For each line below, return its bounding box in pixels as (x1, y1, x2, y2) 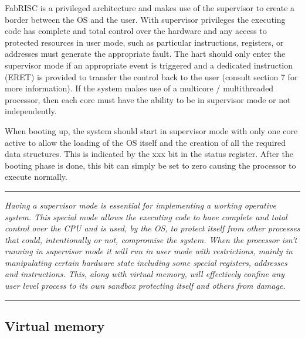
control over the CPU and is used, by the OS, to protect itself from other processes (5, 222, 300, 234)
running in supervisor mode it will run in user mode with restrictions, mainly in (5, 245, 293, 257)
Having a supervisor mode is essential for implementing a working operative (5, 199, 276, 211)
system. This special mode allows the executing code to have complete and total (5, 210, 287, 223)
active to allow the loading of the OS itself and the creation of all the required (5, 136, 286, 148)
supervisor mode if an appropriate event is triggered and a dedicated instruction (5, 59, 293, 71)
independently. (5, 105, 57, 117)
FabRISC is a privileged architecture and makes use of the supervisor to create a (5, 2, 295, 13)
